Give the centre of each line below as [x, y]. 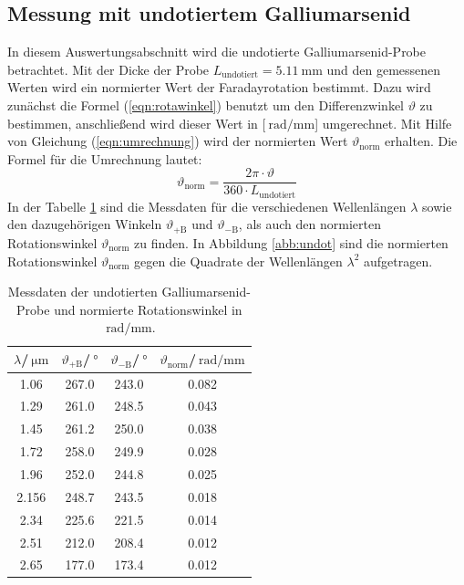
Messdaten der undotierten [82, 292]
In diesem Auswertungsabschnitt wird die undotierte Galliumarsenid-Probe [217, 52]
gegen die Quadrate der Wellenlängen [238, 261]
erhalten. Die [421, 141]
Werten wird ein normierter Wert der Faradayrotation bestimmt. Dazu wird [219, 87]
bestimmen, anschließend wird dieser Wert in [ [137, 123]
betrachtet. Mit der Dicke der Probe [108, 69]
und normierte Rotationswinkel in [148, 309]
